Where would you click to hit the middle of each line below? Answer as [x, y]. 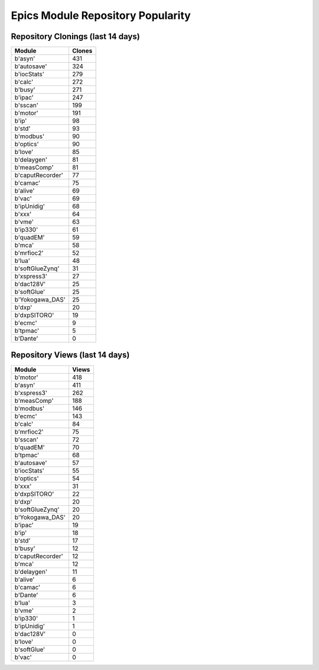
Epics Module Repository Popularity [101, 15]
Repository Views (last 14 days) [70, 355]
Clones [82, 51]
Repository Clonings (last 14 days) [75, 36]
